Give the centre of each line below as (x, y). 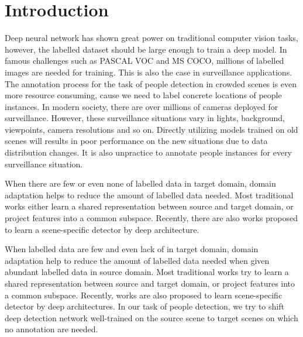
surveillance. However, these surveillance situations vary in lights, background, (145, 118)
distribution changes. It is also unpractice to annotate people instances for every (149, 152)
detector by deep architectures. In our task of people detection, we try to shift (144, 306)
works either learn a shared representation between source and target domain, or (149, 206)
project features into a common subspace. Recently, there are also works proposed (151, 218)
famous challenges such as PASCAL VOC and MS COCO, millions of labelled (144, 61)
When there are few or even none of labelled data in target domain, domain (140, 183)
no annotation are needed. (51, 329)
